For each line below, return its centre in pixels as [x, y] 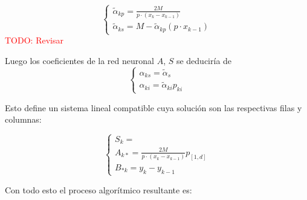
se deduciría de [204, 60]
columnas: [23, 119]
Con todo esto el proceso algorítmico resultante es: [99, 189]
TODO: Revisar [34, 40]
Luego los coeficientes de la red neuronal [79, 60]
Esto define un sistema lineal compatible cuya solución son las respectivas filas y [153, 107]
